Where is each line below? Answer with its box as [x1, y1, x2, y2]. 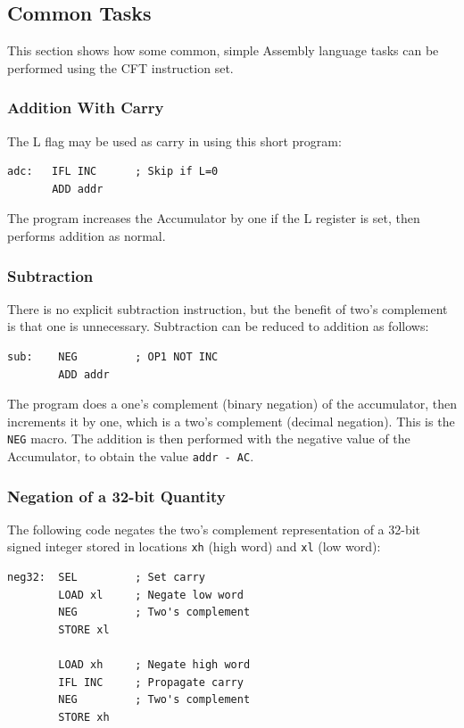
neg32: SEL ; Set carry [7, 571, 205, 584]
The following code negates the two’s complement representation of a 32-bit [7, 519, 421, 538]
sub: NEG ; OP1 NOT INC [7, 350, 219, 363]
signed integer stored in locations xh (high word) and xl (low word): [7, 537, 381, 556]
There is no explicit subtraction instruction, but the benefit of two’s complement [7, 299, 448, 318]
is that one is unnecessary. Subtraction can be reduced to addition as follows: [7, 317, 429, 335]
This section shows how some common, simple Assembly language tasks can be [7, 41, 439, 60]
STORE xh [58, 710, 110, 724]
